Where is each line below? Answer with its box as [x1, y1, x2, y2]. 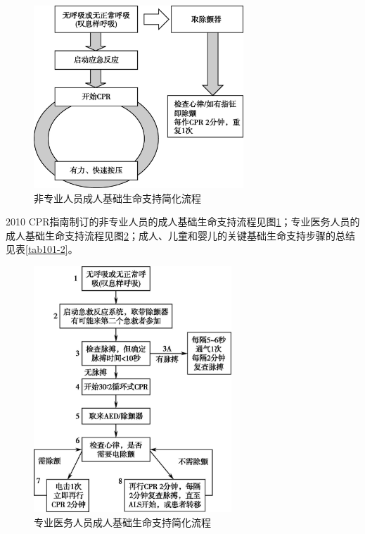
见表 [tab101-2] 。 [6, 242, 78, 256]
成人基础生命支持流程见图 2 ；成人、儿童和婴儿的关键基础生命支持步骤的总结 [6, 228, 355, 242]
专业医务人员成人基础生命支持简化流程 [34, 514, 211, 529]
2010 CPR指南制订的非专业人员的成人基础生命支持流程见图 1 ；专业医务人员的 [6, 214, 360, 229]
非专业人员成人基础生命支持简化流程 [34, 190, 201, 205]
